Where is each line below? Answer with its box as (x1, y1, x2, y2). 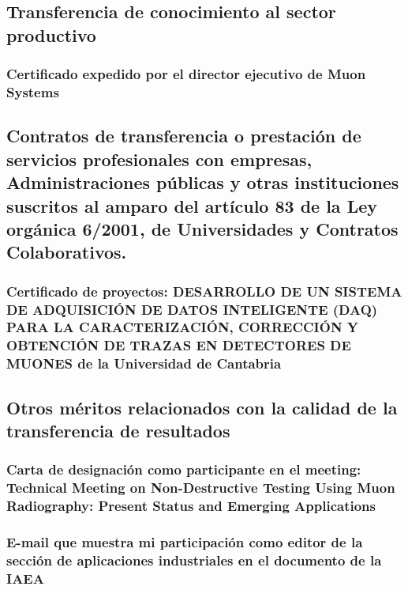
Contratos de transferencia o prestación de (6, 123, 361, 148)
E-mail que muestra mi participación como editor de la (6, 531, 363, 551)
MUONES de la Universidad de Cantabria (6, 354, 282, 373)
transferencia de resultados (6, 418, 230, 442)
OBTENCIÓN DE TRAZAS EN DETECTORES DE (6, 335, 351, 355)
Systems (6, 82, 59, 102)
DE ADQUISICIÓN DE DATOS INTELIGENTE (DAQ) (6, 299, 378, 319)
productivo (6, 22, 96, 47)
